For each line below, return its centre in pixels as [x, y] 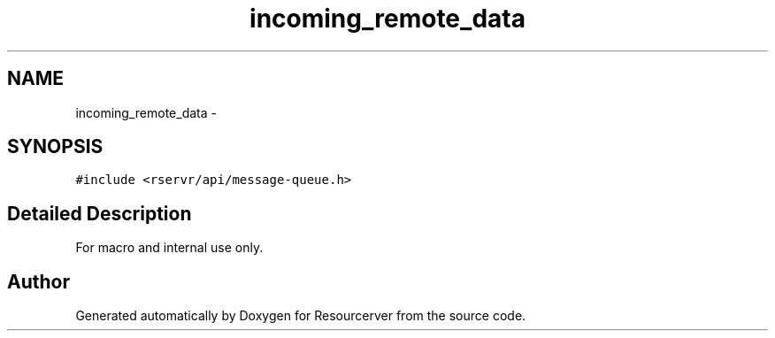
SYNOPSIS [55, 147]
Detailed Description [100, 213]
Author [38, 281]
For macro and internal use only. [169, 248]
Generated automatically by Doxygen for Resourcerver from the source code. [301, 316]
